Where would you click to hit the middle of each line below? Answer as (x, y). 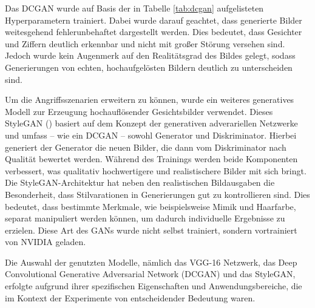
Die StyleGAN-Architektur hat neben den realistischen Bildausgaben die (140, 182)
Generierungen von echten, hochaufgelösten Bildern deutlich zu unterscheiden (149, 67)
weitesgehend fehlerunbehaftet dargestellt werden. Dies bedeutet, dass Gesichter (154, 32)
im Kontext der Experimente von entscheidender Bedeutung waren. (130, 297)
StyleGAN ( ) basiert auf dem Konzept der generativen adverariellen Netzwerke (151, 123)
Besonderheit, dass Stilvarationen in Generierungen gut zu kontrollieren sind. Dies (157, 194)
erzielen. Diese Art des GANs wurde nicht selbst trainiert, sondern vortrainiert (151, 230)
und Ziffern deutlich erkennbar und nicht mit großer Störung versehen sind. (145, 43)
